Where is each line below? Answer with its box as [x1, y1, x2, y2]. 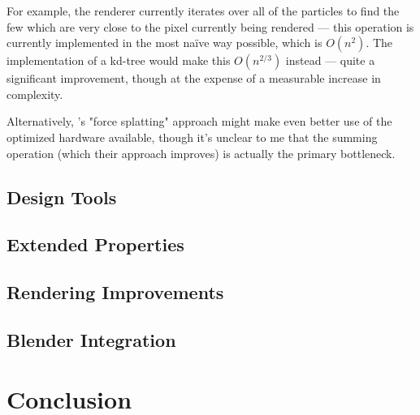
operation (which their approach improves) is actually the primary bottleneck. [6, 144, 396, 161]
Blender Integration [6, 327, 176, 352]
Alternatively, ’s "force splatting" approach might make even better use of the [6, 113, 392, 130]
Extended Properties [6, 232, 184, 257]
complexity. [6, 85, 63, 102]
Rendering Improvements [6, 280, 224, 305]
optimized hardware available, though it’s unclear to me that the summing [6, 128, 378, 145]
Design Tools [6, 184, 117, 209]
